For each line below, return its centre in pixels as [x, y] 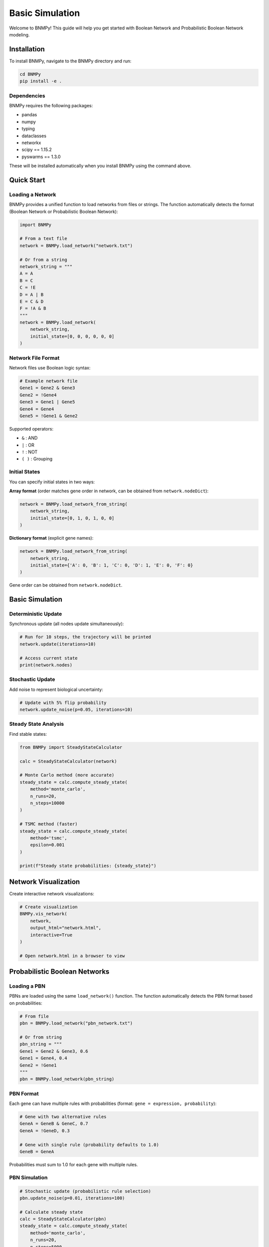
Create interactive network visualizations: [52, 893]
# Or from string [41, 1037]
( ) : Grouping [37, 459]
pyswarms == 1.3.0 [41, 157]
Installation [27, 49]
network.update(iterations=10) [58, 644]
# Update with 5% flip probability [63, 703]
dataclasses [34, 136]
